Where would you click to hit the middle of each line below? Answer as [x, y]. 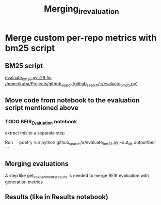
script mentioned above [42, 108]
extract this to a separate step [35, 133]
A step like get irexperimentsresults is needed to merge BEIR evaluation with [77, 176]
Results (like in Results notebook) [56, 197]
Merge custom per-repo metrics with [81, 38]
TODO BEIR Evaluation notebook [41, 122]
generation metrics [24, 182]
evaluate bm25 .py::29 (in [28, 78]
